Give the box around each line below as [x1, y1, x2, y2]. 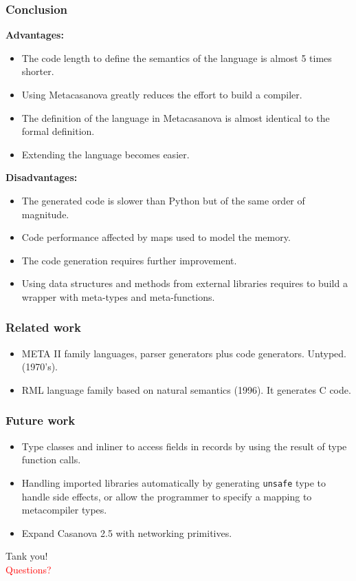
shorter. [21, 64, 54, 78]
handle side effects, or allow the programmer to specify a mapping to [21, 489, 312, 503]
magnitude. [21, 207, 69, 221]
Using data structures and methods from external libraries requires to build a [21, 276, 348, 290]
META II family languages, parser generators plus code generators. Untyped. [21, 346, 346, 360]
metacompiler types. [21, 503, 107, 517]
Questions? [5, 562, 52, 576]
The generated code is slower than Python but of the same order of [21, 193, 305, 207]
